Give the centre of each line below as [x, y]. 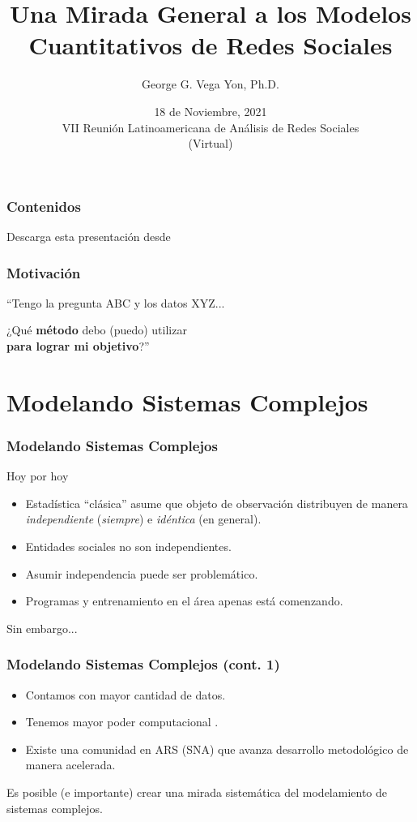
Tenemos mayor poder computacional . [122, 722]
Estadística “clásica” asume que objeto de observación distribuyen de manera [217, 503]
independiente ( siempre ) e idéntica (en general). [143, 519]
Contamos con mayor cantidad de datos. [126, 694]
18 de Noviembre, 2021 [211, 111]
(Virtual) [211, 143]
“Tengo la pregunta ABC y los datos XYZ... [116, 302]
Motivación [44, 272]
